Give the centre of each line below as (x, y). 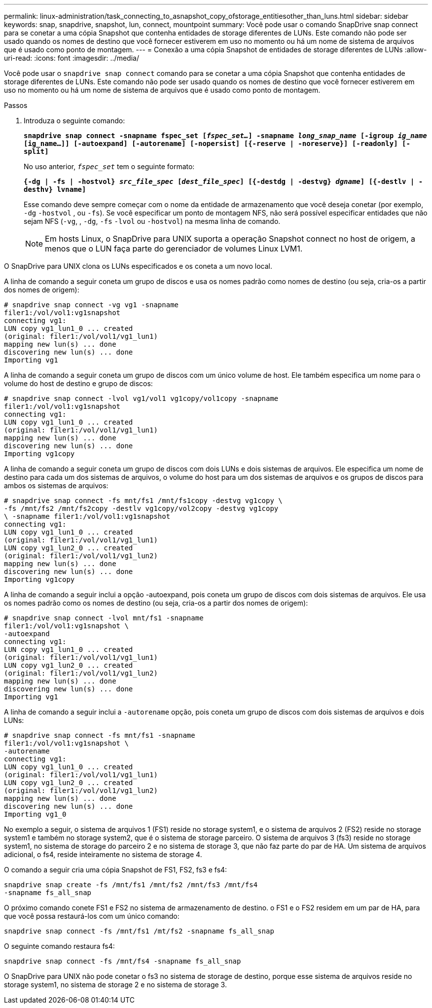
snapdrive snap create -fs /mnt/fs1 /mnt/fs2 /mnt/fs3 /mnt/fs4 (131, 885)
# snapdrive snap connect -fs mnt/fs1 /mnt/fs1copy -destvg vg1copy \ (143, 501)
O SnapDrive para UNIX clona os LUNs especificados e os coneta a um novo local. (138, 266)
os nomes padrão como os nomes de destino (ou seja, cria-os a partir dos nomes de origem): (156, 603)
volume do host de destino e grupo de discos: (78, 383)
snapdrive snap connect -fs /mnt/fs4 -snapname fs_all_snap (123, 961)
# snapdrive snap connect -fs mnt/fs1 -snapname (100, 735)
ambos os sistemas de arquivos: (56, 486)
